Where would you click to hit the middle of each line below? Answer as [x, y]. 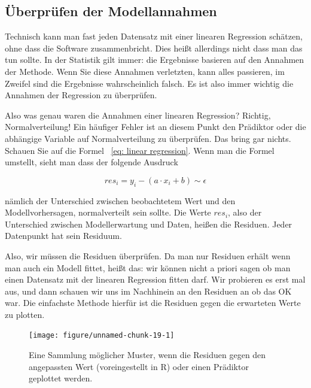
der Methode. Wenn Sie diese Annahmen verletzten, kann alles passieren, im [145, 71]
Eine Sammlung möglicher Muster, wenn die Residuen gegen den [147, 355]
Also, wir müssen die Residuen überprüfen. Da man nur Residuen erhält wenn [148, 255]
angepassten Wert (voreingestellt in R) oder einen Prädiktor [139, 366]
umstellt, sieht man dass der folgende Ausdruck [92, 162]
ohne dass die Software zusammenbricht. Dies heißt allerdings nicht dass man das [154, 48]
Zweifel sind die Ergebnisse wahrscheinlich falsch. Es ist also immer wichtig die [149, 83]
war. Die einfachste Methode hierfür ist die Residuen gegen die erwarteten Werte [153, 303]
